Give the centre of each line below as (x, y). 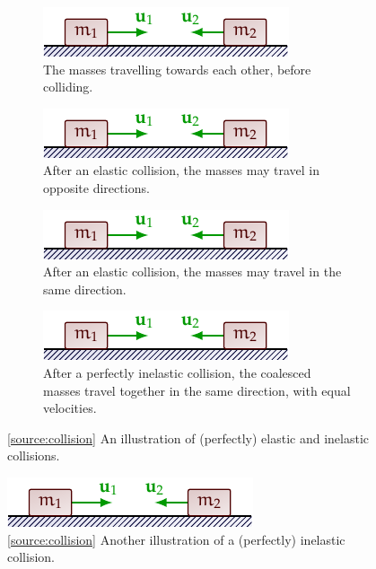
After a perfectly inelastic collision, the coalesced (177, 372)
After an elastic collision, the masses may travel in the (192, 271)
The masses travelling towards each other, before (177, 69)
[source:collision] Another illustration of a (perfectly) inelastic (176, 539)
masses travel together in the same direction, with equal (197, 390)
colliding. (68, 87)
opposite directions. (96, 187)
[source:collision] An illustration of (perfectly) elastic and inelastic (188, 438)
